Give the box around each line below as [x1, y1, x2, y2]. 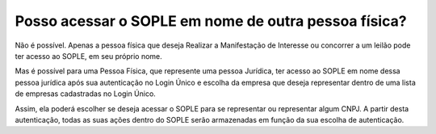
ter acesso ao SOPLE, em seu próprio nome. [15, 51, 163, 61]
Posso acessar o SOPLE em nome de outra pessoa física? [15, 12, 407, 30]
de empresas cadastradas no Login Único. [15, 89, 157, 98]
